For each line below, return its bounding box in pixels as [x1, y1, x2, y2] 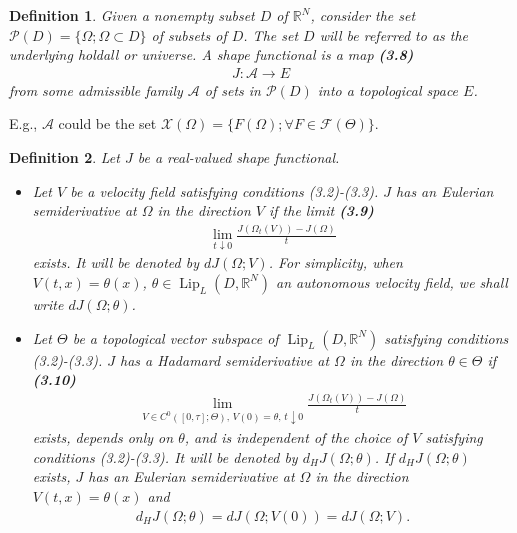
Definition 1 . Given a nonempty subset [9, 5, 255, 25]
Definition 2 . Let [9, 147, 120, 167]
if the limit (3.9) [269, 200, 374, 221]
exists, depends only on [32, 427, 174, 448]
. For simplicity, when [268, 252, 403, 273]
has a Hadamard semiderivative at [120, 349, 330, 370]
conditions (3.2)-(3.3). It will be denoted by [32, 446, 298, 467]
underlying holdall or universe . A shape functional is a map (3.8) [9, 44, 414, 65]
